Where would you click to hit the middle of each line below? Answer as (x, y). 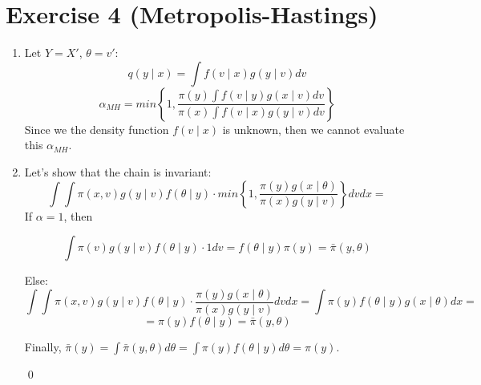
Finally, (43, 346)
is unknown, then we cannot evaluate (313, 129)
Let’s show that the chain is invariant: (118, 171)
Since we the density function (97, 129)
